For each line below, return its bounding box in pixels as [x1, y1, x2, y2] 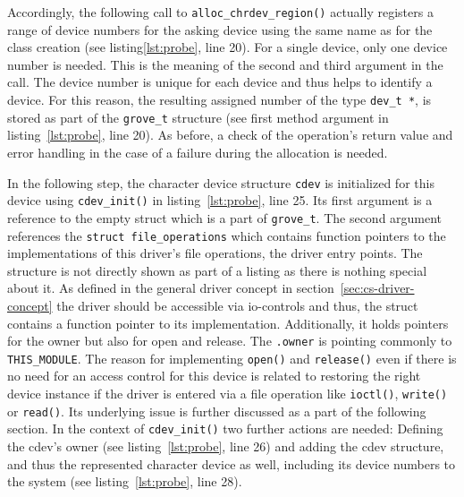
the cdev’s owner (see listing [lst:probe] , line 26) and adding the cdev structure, [7, 437, 444, 455]
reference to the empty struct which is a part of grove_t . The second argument [7, 208, 443, 227]
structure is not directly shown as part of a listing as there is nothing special [7, 261, 427, 279]
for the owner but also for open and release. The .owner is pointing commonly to [7, 331, 452, 350]
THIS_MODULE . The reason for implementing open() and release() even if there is [7, 348, 457, 367]
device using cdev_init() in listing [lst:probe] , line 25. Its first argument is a [7, 191, 433, 210]
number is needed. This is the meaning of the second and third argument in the [7, 55, 443, 73]
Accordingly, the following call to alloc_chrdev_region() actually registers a [7, 3, 434, 21]
